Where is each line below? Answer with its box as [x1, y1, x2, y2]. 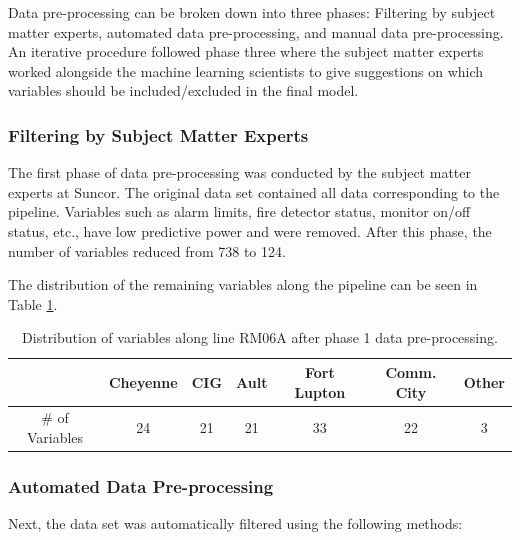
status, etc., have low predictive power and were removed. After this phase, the [8, 220, 492, 241]
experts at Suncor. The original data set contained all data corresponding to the [8, 181, 500, 202]
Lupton [294, 381, 346, 402]
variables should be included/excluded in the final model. [8, 80, 359, 101]
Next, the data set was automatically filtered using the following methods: [8, 513, 463, 534]
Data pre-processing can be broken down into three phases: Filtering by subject [8, 2, 496, 22]
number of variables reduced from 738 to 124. [8, 240, 286, 261]
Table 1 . [8, 293, 58, 314]
